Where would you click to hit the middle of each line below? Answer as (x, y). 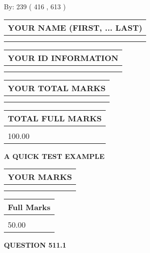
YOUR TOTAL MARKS (57, 88)
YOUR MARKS (40, 177)
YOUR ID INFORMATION (63, 58)
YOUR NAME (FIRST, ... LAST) (75, 27)
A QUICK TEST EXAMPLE (54, 156)
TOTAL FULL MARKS (55, 118)
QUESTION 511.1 (35, 245)
